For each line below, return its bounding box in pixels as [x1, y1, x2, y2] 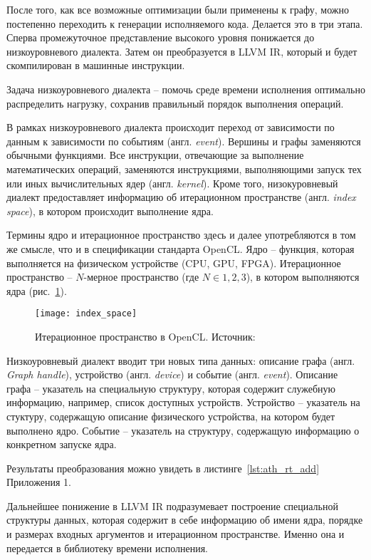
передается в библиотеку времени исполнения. [6, 540, 209, 555]
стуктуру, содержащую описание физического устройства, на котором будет [6, 408, 335, 423]
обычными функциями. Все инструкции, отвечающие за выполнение [6, 147, 304, 162]
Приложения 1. [6, 475, 71, 489]
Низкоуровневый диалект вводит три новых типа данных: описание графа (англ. [6, 353, 355, 368]
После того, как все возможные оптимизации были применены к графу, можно [6, 2, 349, 16]
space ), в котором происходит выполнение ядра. [6, 203, 214, 218]
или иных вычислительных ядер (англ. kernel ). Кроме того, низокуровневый [6, 175, 338, 190]
